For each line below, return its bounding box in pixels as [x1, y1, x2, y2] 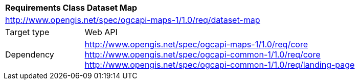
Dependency [5, 49, 54, 60]
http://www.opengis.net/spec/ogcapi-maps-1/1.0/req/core [84, 39, 308, 49]
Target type [5, 27, 50, 37]
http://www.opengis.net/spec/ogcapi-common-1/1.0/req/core [84, 49, 321, 60]
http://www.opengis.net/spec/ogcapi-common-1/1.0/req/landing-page [84, 60, 355, 70]
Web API [84, 27, 118, 37]
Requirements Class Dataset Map [5, 3, 138, 13]
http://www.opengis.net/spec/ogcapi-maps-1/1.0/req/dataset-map [5, 15, 260, 25]
